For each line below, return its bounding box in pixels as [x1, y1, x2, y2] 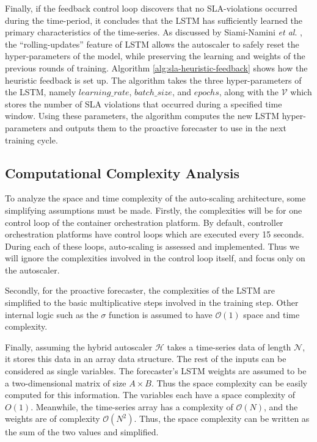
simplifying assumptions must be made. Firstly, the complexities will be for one [5, 203, 302, 216]
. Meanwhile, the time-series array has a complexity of [31, 400, 233, 413]
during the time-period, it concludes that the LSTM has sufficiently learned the [5, 13, 303, 26]
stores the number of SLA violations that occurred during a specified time [5, 97, 282, 110]
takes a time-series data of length [167, 340, 291, 353]
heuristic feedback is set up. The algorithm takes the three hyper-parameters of [5, 73, 302, 86]
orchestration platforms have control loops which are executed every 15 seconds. [5, 228, 304, 241]
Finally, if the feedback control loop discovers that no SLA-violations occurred [5, 2, 297, 14]
